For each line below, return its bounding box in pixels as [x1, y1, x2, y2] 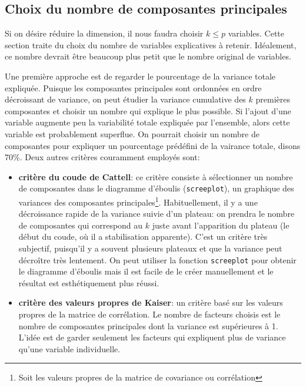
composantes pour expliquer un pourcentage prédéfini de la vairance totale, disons [5, 139, 301, 151]
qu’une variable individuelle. [18, 342, 121, 355]
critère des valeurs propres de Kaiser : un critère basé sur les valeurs [18, 296, 283, 309]
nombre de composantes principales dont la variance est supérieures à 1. [18, 319, 278, 332]
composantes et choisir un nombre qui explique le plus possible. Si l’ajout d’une [5, 104, 291, 117]
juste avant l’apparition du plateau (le [152, 219, 290, 231]
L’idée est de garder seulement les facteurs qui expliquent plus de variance [18, 331, 286, 343]
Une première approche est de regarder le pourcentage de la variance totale [5, 70, 276, 82]
